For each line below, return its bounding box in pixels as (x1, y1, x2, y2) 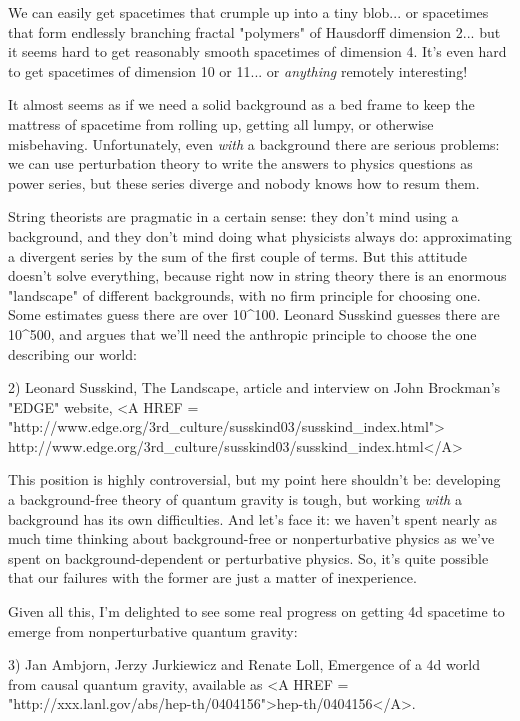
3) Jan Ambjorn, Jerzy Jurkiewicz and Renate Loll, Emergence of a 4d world (8, 654, 480, 675)
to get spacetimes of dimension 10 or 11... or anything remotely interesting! (8, 60, 468, 81)
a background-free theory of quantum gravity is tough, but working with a (8, 489, 462, 510)
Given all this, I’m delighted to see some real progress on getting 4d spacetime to (8, 601, 505, 622)
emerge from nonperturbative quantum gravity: (8, 620, 298, 641)
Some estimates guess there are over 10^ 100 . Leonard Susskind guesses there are (8, 304, 500, 325)
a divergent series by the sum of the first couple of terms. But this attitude (8, 245, 467, 266)
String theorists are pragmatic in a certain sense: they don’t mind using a (8, 206, 459, 227)
